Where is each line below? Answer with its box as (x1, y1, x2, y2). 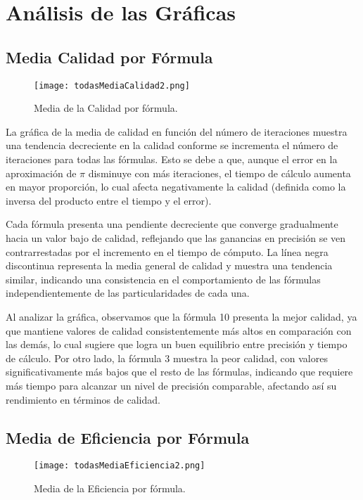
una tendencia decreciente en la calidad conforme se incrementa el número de (6, 138, 338, 153)
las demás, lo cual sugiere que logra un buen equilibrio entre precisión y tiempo (6, 337, 348, 352)
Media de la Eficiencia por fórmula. (34, 480, 186, 495)
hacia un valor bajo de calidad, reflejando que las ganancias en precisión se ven (6, 230, 346, 245)
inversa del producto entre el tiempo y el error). (6, 193, 212, 207)
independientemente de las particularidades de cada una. (6, 286, 250, 300)
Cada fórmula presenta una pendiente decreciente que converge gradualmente (6, 217, 338, 231)
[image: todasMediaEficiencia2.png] (34, 461, 205, 471)
